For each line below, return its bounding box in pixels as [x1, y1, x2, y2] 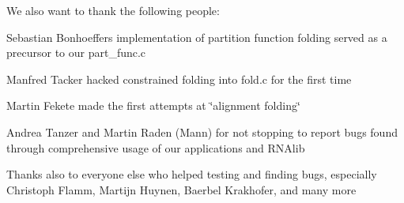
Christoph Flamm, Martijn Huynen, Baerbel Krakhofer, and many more [6, 181, 357, 197]
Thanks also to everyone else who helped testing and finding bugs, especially [6, 166, 377, 182]
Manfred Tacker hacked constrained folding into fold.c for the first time [6, 70, 352, 87]
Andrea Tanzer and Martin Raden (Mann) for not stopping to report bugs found [6, 123, 398, 140]
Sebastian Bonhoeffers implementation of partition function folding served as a [6, 28, 387, 45]
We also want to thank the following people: [6, 2, 220, 18]
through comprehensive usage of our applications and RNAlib [6, 139, 305, 156]
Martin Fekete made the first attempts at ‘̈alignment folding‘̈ [6, 97, 300, 114]
